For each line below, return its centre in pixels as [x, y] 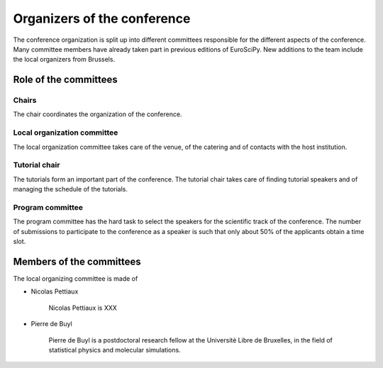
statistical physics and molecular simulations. [115, 350]
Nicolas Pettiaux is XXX [83, 308]
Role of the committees [66, 80]
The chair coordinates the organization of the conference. [98, 114]
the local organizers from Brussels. [64, 60]
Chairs [25, 101]
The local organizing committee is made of [76, 278]
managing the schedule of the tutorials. [70, 189]
